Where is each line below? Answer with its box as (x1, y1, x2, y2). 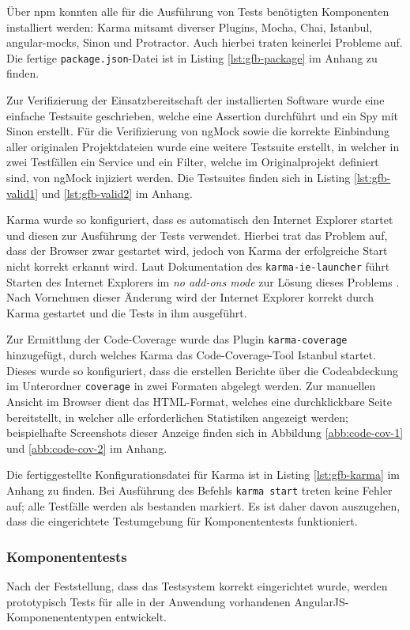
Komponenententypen (6, 609, 112, 625)
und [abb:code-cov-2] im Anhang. (6, 439, 167, 456)
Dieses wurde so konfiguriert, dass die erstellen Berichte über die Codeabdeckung (6, 362, 399, 378)
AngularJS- (294, 593, 349, 609)
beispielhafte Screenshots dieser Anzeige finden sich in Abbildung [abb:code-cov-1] (6, 424, 404, 441)
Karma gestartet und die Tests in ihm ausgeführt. (6, 304, 247, 321)
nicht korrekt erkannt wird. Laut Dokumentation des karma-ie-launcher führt (6, 257, 390, 274)
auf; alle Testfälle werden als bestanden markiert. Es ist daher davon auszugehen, (6, 497, 401, 514)
